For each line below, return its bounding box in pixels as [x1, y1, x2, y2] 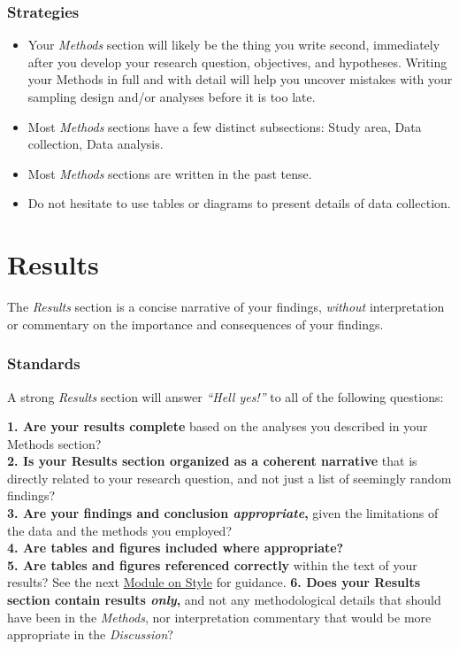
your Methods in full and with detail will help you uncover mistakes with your [27, 70, 453, 89]
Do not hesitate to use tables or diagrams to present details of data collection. [27, 194, 451, 212]
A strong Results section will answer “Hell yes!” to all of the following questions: [7, 387, 444, 406]
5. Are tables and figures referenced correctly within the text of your [7, 555, 417, 574]
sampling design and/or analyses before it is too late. [27, 88, 316, 105]
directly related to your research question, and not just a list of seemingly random [7, 468, 452, 487]
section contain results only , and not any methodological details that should [7, 591, 441, 609]
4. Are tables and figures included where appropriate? [7, 538, 344, 557]
